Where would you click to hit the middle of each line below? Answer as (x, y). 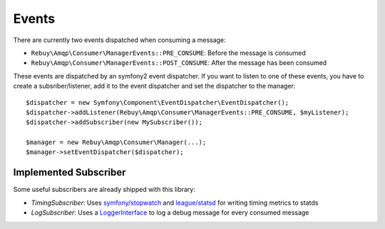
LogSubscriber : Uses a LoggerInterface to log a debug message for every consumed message (170, 213)
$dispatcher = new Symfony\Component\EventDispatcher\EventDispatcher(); (158, 102)
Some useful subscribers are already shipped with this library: (104, 190)
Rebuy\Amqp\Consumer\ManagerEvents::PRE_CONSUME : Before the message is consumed (169, 53)
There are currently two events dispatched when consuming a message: (119, 40)
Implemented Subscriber (70, 172)
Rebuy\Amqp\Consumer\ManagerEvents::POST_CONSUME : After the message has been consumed (179, 63)
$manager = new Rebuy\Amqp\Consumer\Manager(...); (116, 142)
